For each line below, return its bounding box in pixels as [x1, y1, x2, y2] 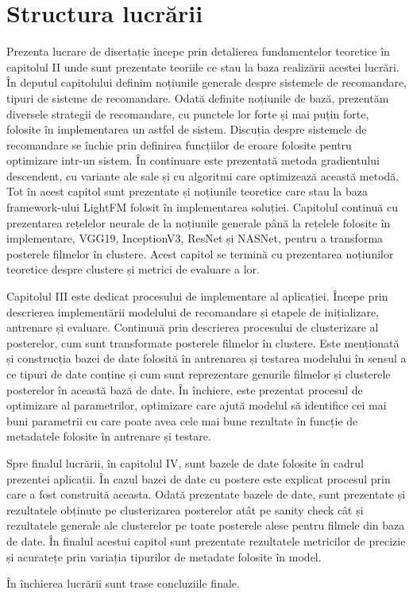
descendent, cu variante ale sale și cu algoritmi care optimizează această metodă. [6, 167, 399, 184]
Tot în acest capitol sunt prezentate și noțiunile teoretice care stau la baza [6, 183, 368, 200]
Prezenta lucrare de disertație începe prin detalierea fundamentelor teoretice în [6, 43, 390, 60]
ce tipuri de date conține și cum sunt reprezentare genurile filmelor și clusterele [6, 366, 391, 382]
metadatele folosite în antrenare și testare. [6, 428, 211, 445]
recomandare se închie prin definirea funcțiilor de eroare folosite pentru [6, 136, 352, 153]
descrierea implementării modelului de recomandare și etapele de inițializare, [6, 303, 379, 320]
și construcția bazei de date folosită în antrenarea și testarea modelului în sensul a [6, 350, 407, 367]
